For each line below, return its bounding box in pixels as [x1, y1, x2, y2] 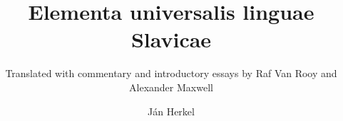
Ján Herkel [148, 103, 195, 118]
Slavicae [130, 25, 212, 54]
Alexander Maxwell [129, 79, 213, 94]
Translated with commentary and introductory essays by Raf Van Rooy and [5, 66, 337, 81]
